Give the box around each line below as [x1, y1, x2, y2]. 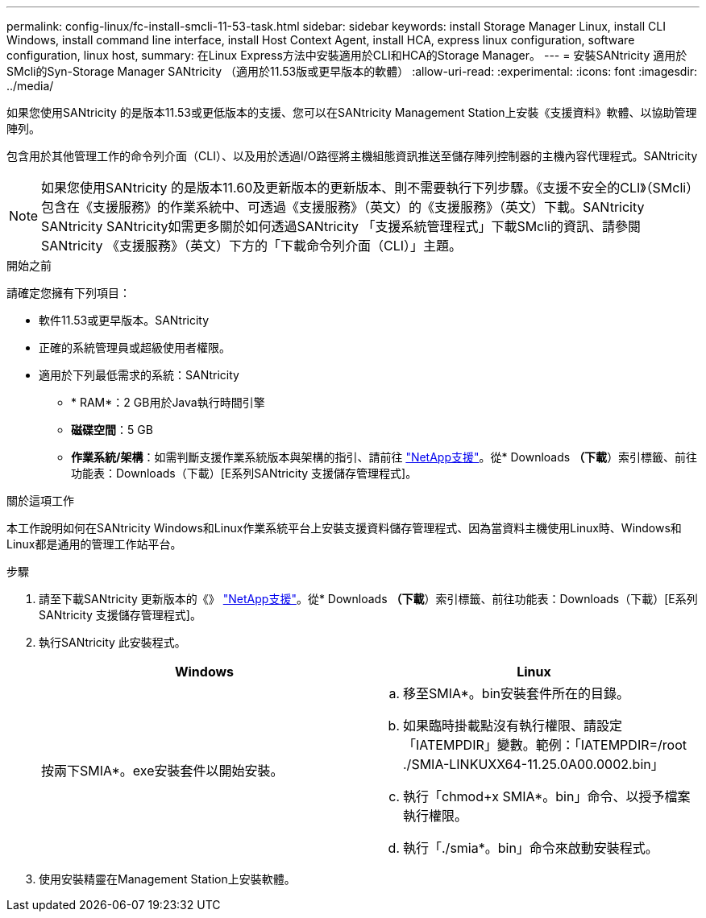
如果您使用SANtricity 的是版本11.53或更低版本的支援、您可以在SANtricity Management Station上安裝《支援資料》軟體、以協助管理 [6, 105, 697, 119]
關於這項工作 [6, 494, 74, 507]
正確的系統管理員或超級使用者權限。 [39, 341, 230, 354]
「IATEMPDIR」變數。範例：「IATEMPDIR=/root [403, 737, 687, 753]
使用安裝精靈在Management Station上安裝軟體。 [39, 872, 296, 886]
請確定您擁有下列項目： [6, 286, 131, 300]
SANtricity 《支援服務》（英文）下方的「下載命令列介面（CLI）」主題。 [41, 238, 463, 254]
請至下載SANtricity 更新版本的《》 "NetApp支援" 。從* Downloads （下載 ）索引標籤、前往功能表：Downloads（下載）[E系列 [39, 592, 698, 606]
